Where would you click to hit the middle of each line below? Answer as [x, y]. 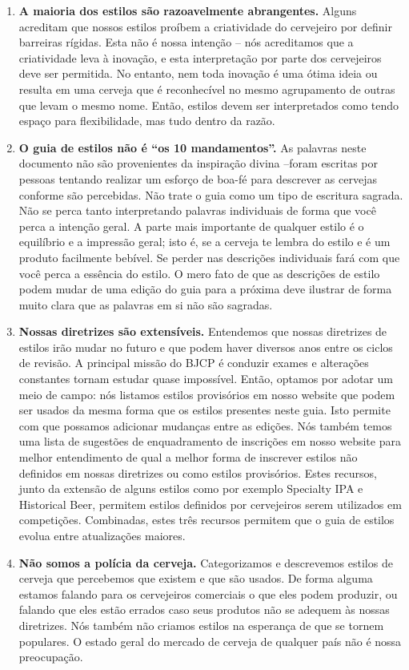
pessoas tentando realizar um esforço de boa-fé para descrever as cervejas [198, 178]
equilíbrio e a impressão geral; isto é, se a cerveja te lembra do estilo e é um [204, 242]
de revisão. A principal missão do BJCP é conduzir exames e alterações [194, 363]
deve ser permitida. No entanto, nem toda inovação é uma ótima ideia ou [198, 73]
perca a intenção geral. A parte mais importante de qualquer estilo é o [191, 226]
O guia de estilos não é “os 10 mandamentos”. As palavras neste [192, 147]
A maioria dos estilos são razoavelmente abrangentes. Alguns [188, 10]
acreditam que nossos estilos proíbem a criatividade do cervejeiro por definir [205, 26]
